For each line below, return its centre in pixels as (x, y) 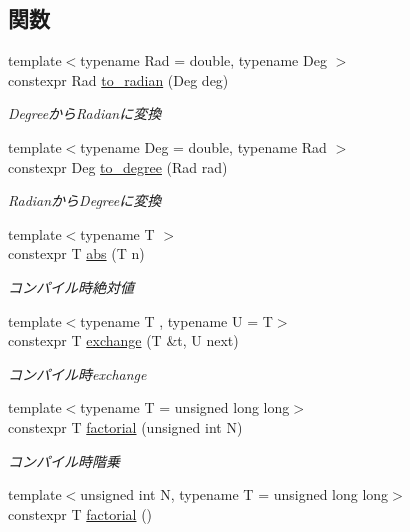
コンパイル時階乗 (64, 460)
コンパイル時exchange (77, 373)
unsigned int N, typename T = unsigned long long (234, 494)
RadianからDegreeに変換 (85, 200)
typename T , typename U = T (176, 320)
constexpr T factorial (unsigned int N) (125, 426)
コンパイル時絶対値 (71, 286)
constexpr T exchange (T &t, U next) (123, 340)
